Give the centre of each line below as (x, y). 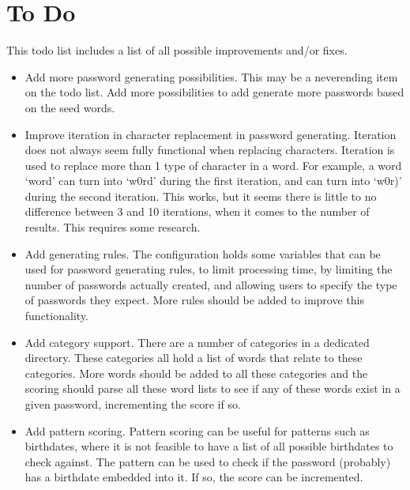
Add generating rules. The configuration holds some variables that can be (203, 253)
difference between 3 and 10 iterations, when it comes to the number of (197, 211)
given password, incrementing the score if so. (133, 404)
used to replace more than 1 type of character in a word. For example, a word (213, 165)
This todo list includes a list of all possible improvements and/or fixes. (177, 50)
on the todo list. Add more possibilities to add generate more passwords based (214, 92)
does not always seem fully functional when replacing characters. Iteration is (210, 150)
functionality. (56, 316)
